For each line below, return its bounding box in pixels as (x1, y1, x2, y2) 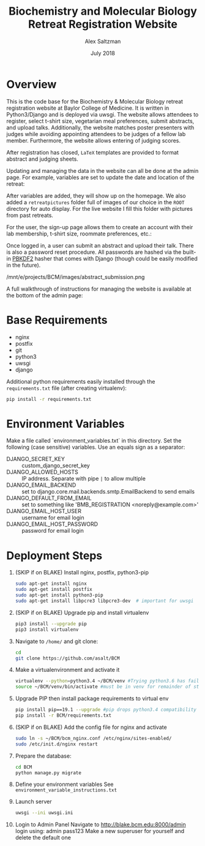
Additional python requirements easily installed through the (6, 378, 155, 385)
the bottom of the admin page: (6, 291, 83, 299)
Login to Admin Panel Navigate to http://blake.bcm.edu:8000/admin (15, 821, 186, 828)
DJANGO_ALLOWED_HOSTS (6, 468, 78, 476)
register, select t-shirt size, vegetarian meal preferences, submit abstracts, (6, 117, 195, 124)
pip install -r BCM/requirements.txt (15, 712, 112, 718)
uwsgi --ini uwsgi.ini (15, 810, 73, 816)
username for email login (21, 514, 84, 522)
